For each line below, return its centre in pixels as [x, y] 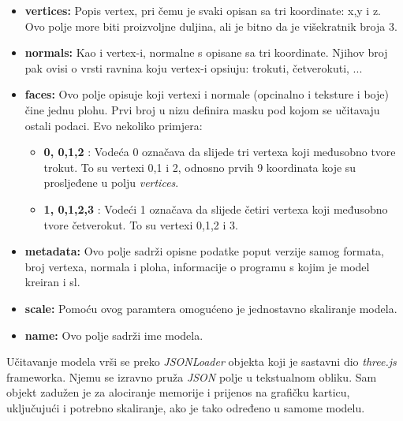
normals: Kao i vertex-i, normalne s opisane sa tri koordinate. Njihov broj [206, 52]
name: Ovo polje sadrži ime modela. [114, 335]
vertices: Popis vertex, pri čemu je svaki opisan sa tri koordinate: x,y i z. [203, 10]
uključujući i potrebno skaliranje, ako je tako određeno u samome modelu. [186, 407]
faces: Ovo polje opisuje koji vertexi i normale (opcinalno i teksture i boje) [207, 94]
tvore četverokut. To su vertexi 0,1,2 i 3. [141, 224]
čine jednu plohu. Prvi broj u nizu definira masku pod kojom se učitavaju [202, 109]
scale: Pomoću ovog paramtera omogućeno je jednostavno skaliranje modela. [211, 308]
